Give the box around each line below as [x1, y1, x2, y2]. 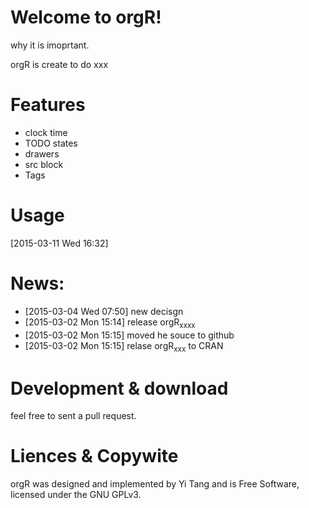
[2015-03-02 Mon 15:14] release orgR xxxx [24, 316, 196, 330]
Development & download [10, 377, 229, 400]
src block [24, 158, 64, 170]
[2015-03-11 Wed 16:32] [10, 237, 109, 249]
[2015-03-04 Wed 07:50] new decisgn [24, 305, 184, 317]
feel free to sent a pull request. [10, 410, 137, 422]
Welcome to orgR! [10, 6, 162, 29]
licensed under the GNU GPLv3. [10, 489, 142, 501]
